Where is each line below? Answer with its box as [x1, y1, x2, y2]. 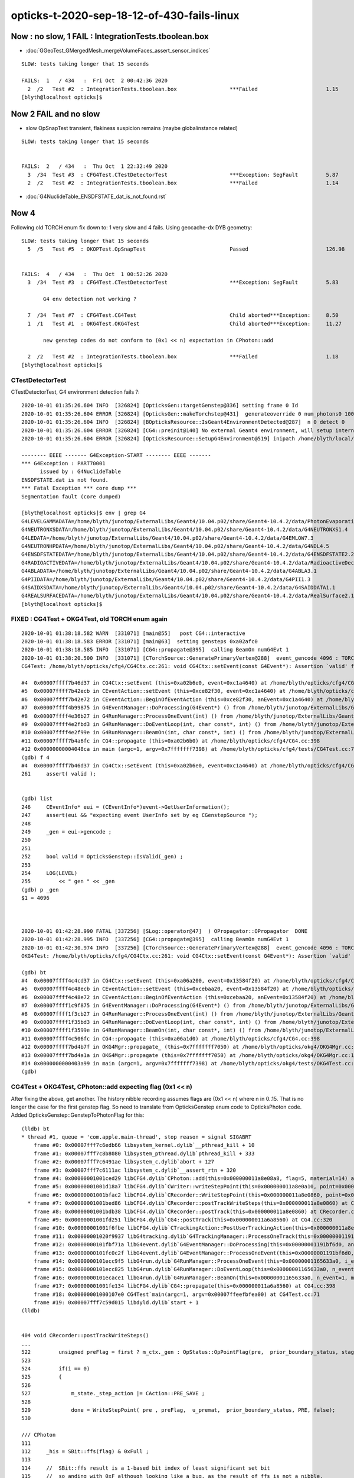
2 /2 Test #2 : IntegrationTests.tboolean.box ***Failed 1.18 [27, 354, 339, 360]
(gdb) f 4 [21, 754, 50, 761]
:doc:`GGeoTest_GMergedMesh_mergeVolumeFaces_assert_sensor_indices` [25, 47, 211, 54]
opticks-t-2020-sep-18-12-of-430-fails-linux [11, 9, 240, 22]
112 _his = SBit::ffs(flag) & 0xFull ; [21, 1448, 149, 1454]
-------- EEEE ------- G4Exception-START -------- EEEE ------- [21, 452, 212, 458]
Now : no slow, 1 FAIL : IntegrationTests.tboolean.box [11, 31, 209, 41]
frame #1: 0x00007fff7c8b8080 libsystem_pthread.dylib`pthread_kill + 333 [33, 1150, 255, 1157]
